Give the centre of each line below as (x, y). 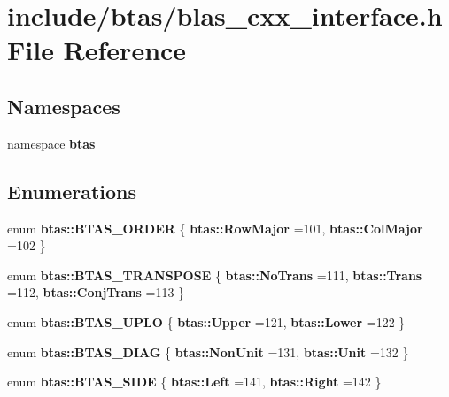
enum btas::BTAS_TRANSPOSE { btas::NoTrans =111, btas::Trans (215, 275)
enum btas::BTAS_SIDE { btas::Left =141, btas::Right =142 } (194, 382)
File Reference (97, 50)
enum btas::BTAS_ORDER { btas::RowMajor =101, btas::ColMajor (215, 228)
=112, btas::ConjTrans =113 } (96, 292)
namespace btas (51, 143)
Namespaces (64, 106)
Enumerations (72, 191)
